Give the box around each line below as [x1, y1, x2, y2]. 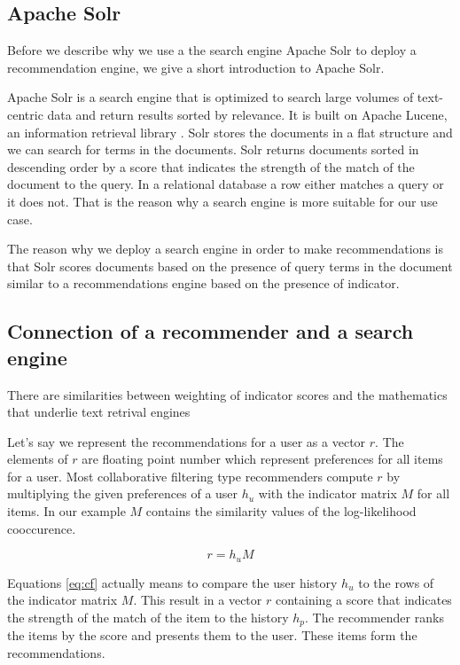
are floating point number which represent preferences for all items [82, 450, 443, 468]
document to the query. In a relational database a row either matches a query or [7, 175, 444, 193]
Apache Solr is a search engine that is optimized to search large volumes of [7, 88, 414, 106]
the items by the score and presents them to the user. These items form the [7, 626, 417, 645]
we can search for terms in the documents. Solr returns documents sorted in [7, 140, 419, 159]
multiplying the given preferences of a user [7, 484, 238, 503]
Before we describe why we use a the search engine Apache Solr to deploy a [7, 41, 417, 59]
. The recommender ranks [305, 607, 444, 626]
